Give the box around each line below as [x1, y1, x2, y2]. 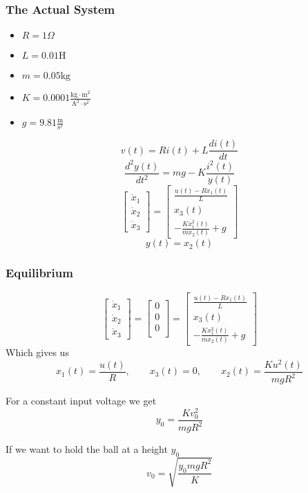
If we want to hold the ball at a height [6, 442, 168, 456]
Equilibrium [6, 264, 73, 281]
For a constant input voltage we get [6, 393, 157, 408]
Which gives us [6, 345, 69, 360]
